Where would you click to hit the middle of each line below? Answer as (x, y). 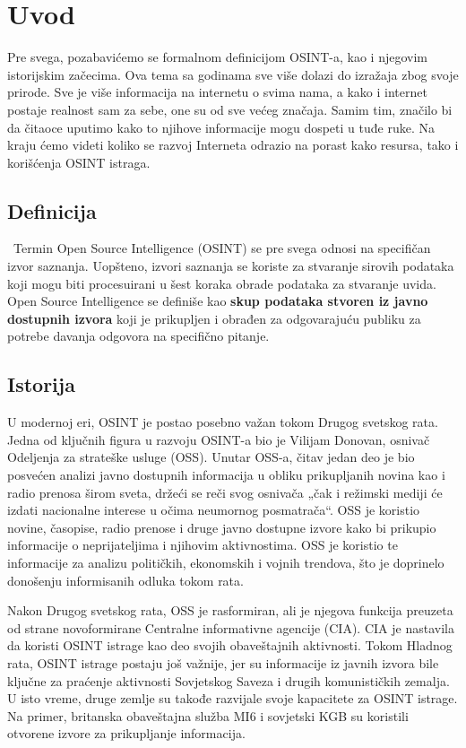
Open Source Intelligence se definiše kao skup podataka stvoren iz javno (218, 301)
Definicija (52, 210)
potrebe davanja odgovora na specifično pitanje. (138, 336)
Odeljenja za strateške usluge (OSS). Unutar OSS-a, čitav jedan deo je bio (211, 457)
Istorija (41, 384)
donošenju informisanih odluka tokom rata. (125, 580)
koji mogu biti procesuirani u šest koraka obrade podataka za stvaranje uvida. (222, 283)
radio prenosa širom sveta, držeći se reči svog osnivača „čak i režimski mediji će (225, 492)
